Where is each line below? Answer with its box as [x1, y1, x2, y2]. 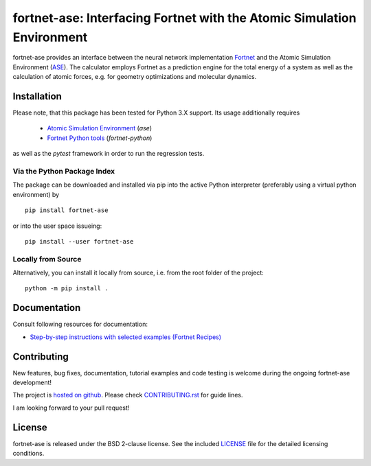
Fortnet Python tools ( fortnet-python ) [47, 134, 153, 142]
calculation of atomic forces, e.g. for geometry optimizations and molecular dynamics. [12, 73, 257, 81]
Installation [12, 90, 62, 102]
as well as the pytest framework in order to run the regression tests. [12, 150, 205, 158]
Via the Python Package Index [12, 166, 115, 176]
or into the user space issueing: [12, 222, 102, 230]
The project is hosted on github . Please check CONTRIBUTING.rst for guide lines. [12, 391, 243, 399]
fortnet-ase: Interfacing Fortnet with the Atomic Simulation [12, 10, 357, 25]
